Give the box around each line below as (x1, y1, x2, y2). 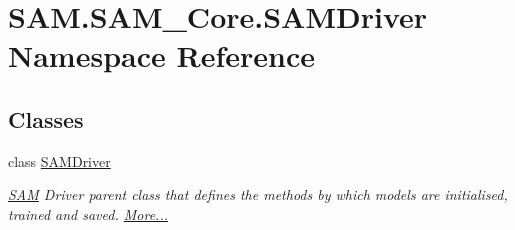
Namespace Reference (8, 35, 315, 76)
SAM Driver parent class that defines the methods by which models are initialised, (8, 184, 508, 205)
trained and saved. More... (8, 203, 169, 224)
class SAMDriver (8, 150, 111, 171)
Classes (8, 103, 84, 134)
